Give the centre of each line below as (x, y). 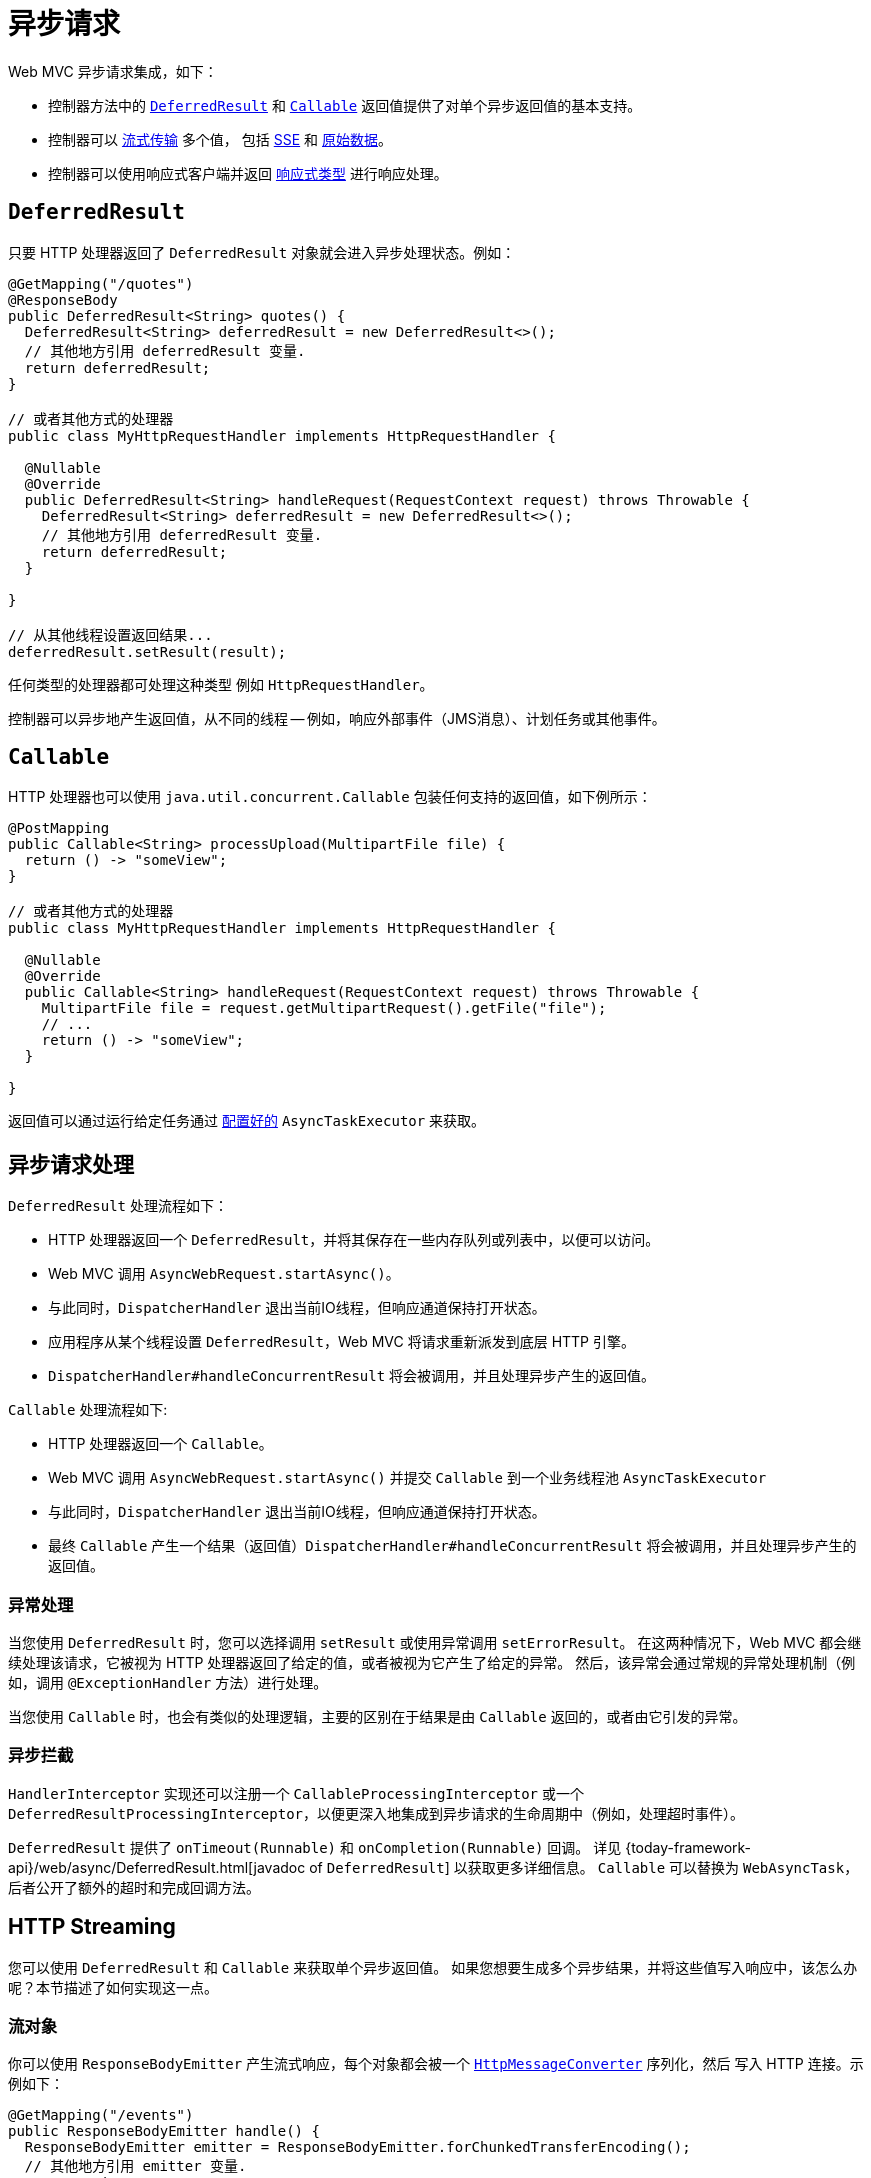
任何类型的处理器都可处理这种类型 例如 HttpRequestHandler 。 (221, 684)
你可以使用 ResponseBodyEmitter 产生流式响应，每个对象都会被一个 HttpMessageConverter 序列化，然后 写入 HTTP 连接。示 (436, 2064)
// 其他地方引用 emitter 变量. (135, 2166)
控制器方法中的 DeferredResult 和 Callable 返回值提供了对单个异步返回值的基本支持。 (345, 105)
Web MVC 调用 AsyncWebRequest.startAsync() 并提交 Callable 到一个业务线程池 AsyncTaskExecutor (407, 1478)
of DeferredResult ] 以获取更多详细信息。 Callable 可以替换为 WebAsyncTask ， (584, 1867)
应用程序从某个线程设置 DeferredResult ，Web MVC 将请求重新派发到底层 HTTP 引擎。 (342, 1342)
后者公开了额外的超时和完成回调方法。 (134, 1887)
